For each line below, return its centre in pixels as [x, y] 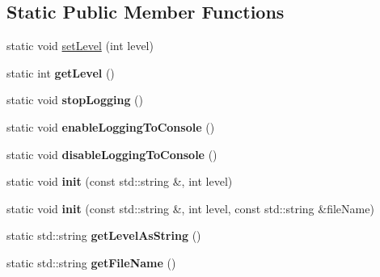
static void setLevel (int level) [80, 46]
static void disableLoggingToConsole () [112, 154]
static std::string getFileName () [91, 262]
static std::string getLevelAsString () [104, 235]
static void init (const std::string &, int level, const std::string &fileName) [190, 208]
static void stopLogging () [75, 100]
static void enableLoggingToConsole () [111, 126]
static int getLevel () [61, 72]
